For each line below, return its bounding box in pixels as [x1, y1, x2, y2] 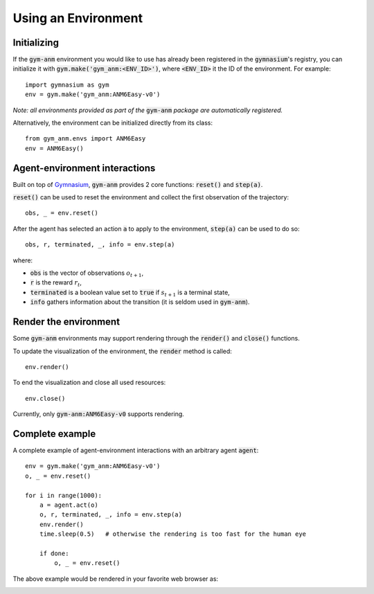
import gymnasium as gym [25, 80, 109, 89]
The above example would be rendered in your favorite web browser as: [12, 575, 218, 583]
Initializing [12, 37, 59, 48]
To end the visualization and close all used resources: [12, 378, 166, 387]
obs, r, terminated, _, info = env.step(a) [25, 241, 175, 249]
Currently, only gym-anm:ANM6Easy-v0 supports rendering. [12, 410, 185, 418]
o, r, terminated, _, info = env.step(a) [39, 511, 183, 519]
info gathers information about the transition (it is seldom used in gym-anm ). [30, 298, 250, 306]
